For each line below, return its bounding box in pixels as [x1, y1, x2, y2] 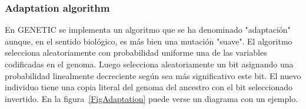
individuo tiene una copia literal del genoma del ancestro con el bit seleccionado [5, 81, 293, 93]
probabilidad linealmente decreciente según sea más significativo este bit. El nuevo [5, 69, 301, 81]
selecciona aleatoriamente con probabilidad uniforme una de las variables [5, 46, 267, 59]
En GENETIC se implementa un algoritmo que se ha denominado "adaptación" [5, 23, 291, 36]
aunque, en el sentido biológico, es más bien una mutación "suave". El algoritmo [5, 35, 292, 47]
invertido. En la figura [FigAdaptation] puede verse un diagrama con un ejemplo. [5, 92, 298, 104]
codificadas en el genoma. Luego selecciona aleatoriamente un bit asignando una [5, 58, 294, 70]
